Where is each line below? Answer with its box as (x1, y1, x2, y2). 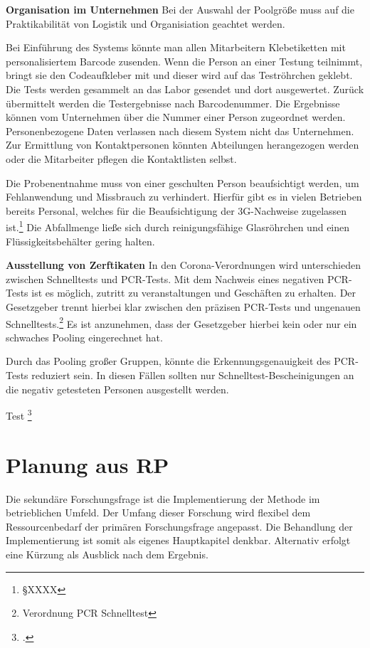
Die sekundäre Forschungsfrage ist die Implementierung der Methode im (6, 491, 320, 506)
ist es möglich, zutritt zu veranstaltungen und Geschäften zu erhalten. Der (31, 285, 356, 300)
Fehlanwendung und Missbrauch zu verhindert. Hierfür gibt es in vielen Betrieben (6, 189, 362, 204)
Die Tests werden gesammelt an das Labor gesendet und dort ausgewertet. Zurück (6, 81, 364, 96)
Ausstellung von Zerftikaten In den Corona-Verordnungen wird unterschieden (6, 257, 361, 272)
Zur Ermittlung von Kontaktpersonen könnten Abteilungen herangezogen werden (6, 137, 359, 152)
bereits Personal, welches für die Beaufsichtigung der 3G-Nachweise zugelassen (6, 203, 347, 218)
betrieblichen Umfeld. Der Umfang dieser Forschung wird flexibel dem (6, 505, 311, 520)
